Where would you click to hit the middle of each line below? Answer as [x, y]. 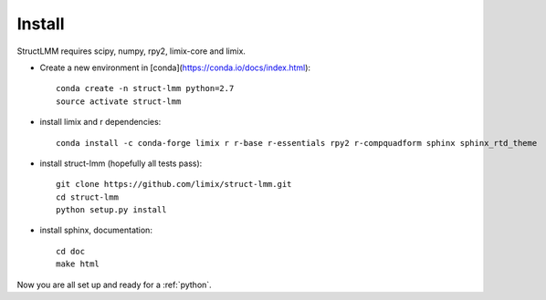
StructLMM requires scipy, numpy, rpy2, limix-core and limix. [131, 51]
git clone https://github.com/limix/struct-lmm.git [174, 184]
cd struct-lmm [87, 197]
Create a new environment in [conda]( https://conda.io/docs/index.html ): [175, 67]
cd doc [71, 251]
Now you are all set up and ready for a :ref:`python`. [114, 284]
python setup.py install [111, 210]
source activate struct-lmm [119, 101]
